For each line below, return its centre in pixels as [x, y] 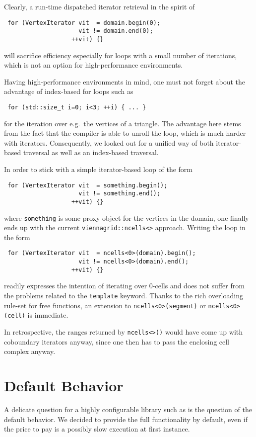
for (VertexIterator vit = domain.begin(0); [84, 23]
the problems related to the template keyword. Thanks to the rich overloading [124, 295]
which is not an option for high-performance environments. [94, 65]
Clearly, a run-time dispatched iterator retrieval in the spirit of [99, 6]
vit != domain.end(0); [116, 31]
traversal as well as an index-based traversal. [91, 152]
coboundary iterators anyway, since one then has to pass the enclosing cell [117, 341]
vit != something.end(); [119, 194]
